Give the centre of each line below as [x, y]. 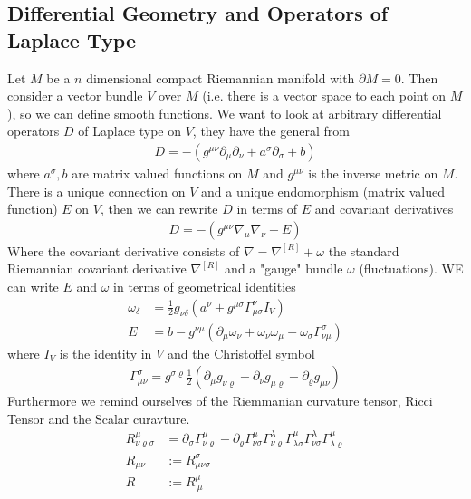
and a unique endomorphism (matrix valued [323, 191]
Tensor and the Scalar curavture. [99, 418]
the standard [364, 250]
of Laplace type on [130, 131]
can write [33, 286]
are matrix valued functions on [157, 173]
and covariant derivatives [384, 209]
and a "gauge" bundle [284, 269]
